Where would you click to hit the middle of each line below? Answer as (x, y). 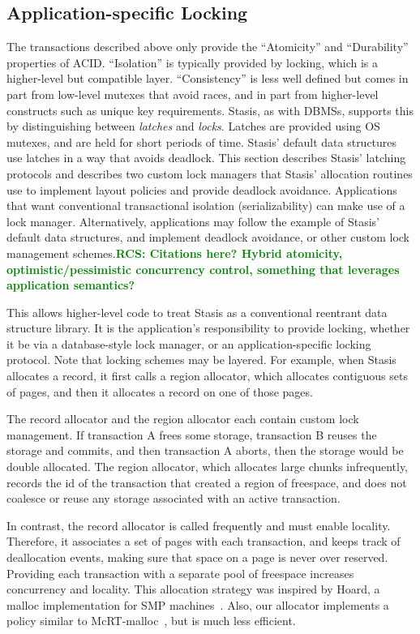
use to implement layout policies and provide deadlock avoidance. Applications (202, 189)
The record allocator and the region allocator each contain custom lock (183, 419)
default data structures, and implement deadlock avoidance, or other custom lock (208, 237)
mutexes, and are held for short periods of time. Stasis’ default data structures (202, 141)
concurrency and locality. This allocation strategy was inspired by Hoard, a (193, 589)
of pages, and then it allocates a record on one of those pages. (160, 391)
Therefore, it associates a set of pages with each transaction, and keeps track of (204, 541)
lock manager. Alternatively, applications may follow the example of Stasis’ (193, 221)
